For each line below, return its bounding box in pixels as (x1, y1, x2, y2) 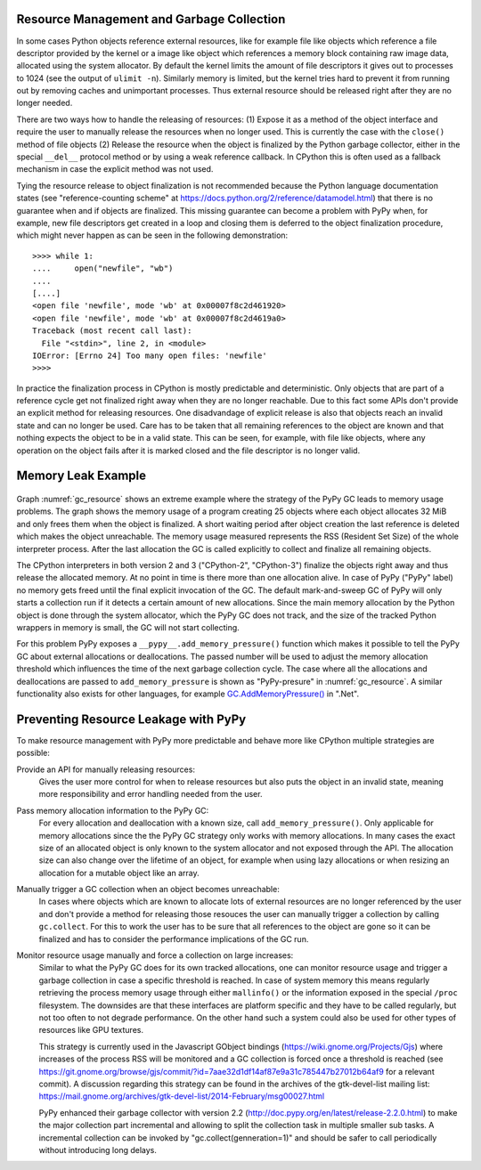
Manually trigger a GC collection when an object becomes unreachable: (16, 884, 280, 895)
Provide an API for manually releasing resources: (16, 764, 196, 775)
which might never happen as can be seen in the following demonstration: (16, 230, 289, 240)
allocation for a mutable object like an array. (38, 867, 200, 878)
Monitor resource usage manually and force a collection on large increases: (16, 950, 294, 961)
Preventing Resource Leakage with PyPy (16, 711, 247, 727)
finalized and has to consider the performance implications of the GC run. (38, 933, 309, 944)
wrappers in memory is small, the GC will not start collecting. (16, 622, 240, 632)
